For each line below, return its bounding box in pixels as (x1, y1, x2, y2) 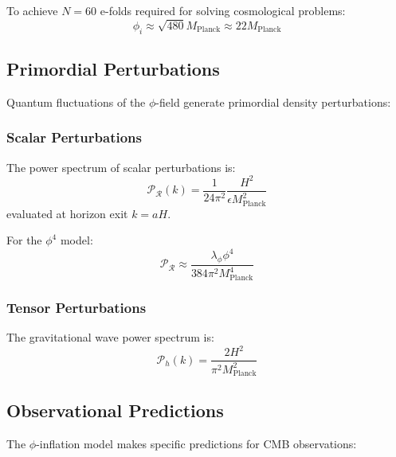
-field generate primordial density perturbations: (155, 93, 391, 110)
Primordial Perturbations (6, 56, 220, 80)
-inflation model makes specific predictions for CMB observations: (36, 436, 357, 452)
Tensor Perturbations (6, 297, 147, 317)
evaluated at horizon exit (6, 205, 128, 221)
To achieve (6, 2, 58, 18)
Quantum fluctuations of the (6, 93, 146, 110)
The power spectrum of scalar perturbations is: (6, 158, 236, 175)
